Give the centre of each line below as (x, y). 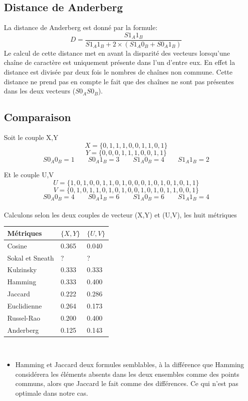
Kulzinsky (22, 270)
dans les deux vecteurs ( (40, 91)
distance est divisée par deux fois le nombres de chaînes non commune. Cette (118, 72)
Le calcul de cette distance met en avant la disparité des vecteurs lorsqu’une (117, 53)
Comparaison (38, 117)
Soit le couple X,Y (31, 137)
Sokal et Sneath (31, 257)
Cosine (17, 245)
